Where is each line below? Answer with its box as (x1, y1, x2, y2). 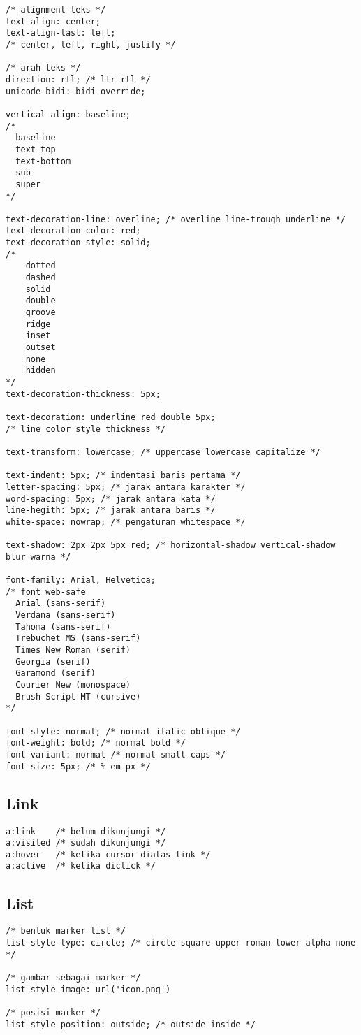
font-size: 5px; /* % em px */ (6, 761, 151, 772)
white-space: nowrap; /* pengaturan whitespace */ (6, 516, 246, 527)
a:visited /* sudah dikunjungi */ (6, 838, 166, 848)
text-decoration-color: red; (6, 226, 141, 236)
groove (25, 307, 56, 318)
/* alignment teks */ (6, 5, 106, 15)
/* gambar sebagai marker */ (6, 972, 141, 983)
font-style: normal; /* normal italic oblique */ (6, 726, 241, 737)
